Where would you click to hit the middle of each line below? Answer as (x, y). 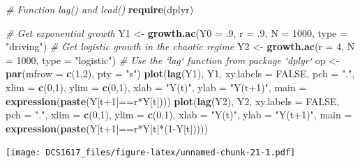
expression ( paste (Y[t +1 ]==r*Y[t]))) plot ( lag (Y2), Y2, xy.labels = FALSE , (173, 101)
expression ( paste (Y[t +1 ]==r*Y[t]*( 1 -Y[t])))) (107, 128)
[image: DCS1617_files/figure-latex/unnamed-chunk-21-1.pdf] (151, 153)
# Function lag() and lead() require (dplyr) (100, 9)
